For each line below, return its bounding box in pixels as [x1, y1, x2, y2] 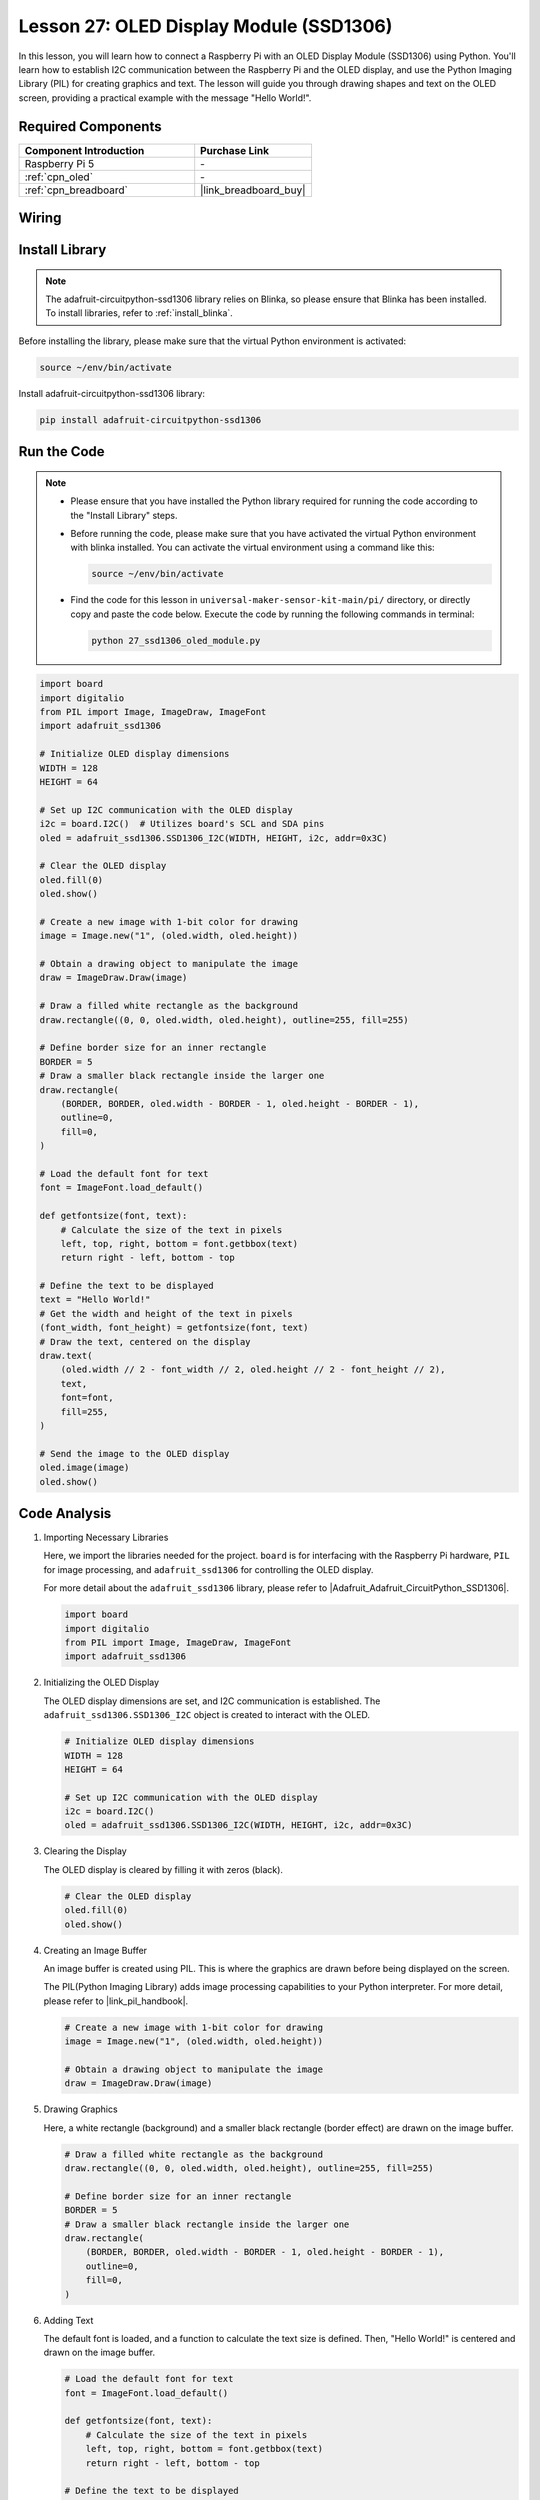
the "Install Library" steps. [70, 509, 178, 521]
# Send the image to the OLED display [39, 1448, 230, 1459]
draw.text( [39, 1350, 93, 1362]
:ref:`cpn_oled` [24, 170, 94, 184]
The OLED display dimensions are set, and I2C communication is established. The [43, 1695, 381, 1707]
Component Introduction [24, 143, 145, 157]
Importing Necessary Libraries [43, 1531, 169, 1544]
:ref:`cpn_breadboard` [24, 183, 129, 197]
